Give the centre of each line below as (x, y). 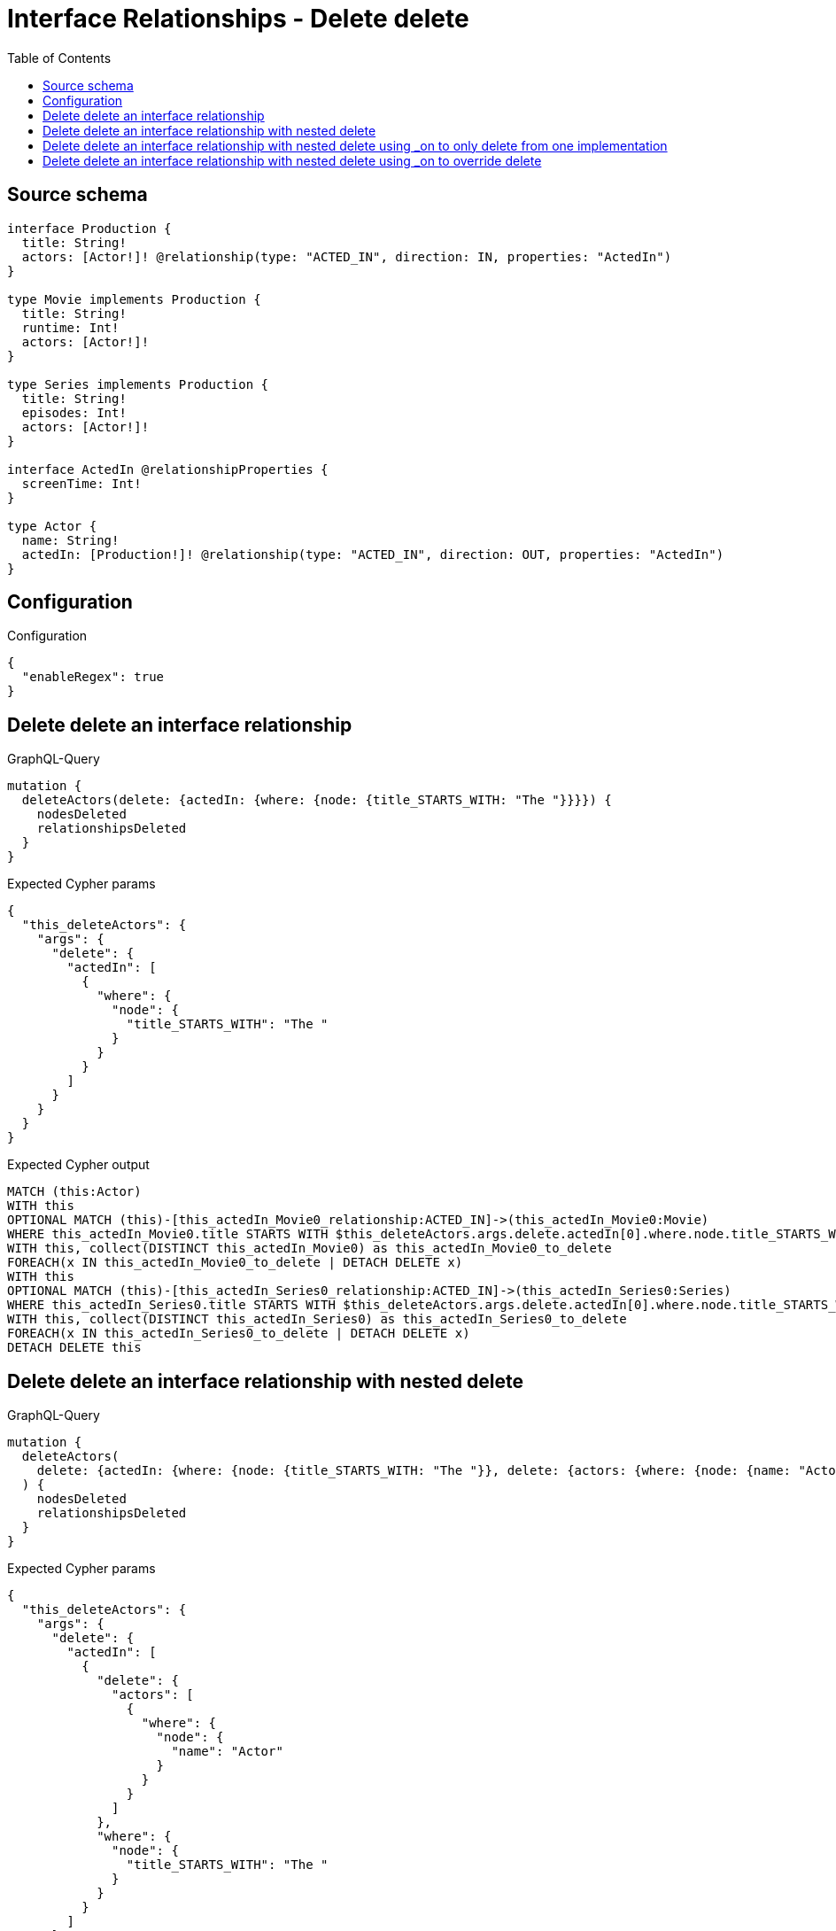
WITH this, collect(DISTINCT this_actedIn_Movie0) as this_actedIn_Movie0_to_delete (310, 1249)
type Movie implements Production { (134, 299)
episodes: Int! (74, 412)
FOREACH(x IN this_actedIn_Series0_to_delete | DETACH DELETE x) (239, 1334)
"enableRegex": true (93, 677)
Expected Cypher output (78, 1165)
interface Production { (89, 228)
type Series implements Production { (138, 384)
